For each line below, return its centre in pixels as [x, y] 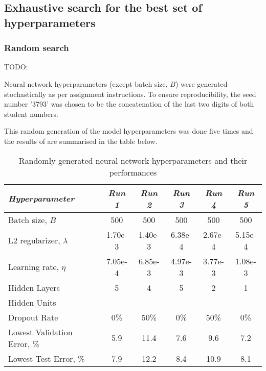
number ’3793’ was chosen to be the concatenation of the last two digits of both [129, 104]
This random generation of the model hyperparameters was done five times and [129, 131]
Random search [37, 48]
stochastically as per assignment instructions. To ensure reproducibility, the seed [130, 94]
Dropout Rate [33, 317]
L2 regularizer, [34, 240]
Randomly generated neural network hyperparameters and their [133, 160]
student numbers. [31, 114]
